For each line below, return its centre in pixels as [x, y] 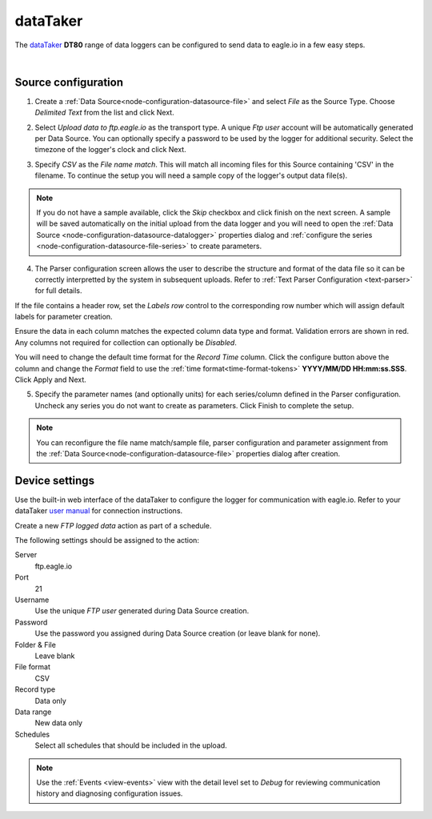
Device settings [55, 480]
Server [26, 555]
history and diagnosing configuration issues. [110, 793]
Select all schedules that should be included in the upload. [131, 745]
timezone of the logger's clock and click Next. [111, 150]
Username [32, 600]
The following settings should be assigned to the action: [107, 540]
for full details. [59, 291]
